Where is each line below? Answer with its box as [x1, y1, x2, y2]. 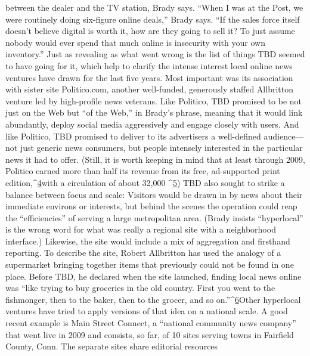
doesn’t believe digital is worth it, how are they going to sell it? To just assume [5, 24, 295, 37]
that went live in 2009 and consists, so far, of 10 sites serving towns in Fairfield [5, 328, 294, 340]
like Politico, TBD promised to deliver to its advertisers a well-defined [5, 129, 261, 142]
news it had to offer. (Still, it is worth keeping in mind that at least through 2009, [5, 153, 305, 165]
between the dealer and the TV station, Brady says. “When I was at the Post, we [5, 1, 303, 13]
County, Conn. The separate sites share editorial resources [5, 340, 218, 352]
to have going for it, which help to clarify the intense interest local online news [5, 59, 293, 72]
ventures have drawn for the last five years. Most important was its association [5, 71, 293, 83]
